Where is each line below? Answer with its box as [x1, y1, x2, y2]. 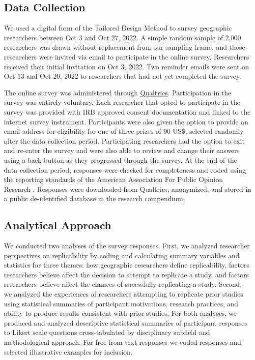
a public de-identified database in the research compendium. [4, 193, 185, 204]
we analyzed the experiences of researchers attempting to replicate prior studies [4, 289, 243, 299]
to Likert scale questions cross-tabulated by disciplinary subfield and [4, 327, 210, 337]
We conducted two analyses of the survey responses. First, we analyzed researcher [4, 240, 250, 251]
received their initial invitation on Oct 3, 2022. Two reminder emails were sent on [4, 61, 249, 71]
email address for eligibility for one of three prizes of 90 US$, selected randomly [4, 126, 244, 136]
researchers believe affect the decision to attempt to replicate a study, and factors [4, 269, 249, 279]
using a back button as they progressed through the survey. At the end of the [4, 154, 237, 165]
